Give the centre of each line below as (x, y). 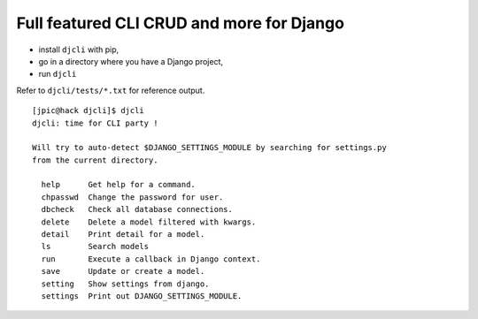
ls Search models (95, 247)
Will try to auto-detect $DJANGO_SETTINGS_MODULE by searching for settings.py (209, 148)
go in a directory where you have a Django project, (131, 61)
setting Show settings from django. (125, 284)
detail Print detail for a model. (123, 235)
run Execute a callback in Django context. (151, 259)
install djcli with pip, (79, 49)
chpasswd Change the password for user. (132, 197)
